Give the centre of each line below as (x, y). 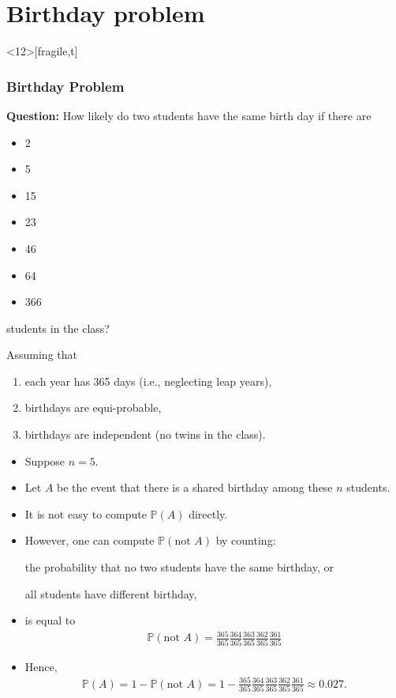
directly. (208, 513)
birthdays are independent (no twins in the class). (145, 434)
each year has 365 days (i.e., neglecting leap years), (148, 381)
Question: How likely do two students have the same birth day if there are (189, 115)
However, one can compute (90, 540)
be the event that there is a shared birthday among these (195, 487)
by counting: (246, 540)
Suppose (45, 460)
